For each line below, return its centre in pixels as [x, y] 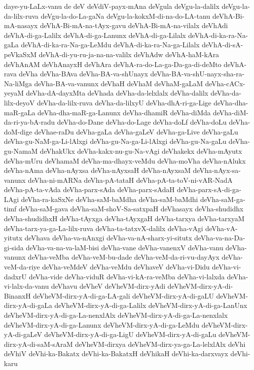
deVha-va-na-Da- [220, 238]
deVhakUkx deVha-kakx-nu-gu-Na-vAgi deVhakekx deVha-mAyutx [141, 151]
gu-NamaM [21, 151]
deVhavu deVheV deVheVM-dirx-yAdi [108, 286]
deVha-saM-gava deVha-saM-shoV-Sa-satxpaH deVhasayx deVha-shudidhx [131, 209]
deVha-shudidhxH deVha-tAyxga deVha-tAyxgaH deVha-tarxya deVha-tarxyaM [124, 219]
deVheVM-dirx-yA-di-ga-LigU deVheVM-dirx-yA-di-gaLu [130, 334]
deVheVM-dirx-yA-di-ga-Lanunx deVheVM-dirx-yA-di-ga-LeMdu [102, 324]
